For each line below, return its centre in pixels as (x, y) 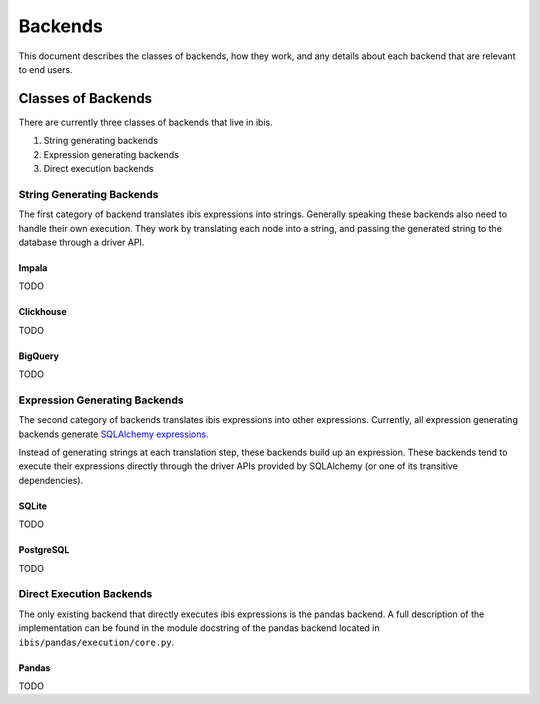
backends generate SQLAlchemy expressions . (113, 434)
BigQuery (39, 356)
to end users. (46, 69)
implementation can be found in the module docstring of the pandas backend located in (199, 628)
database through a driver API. (81, 242)
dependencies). (51, 480)
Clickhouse (42, 312)
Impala (33, 267)
